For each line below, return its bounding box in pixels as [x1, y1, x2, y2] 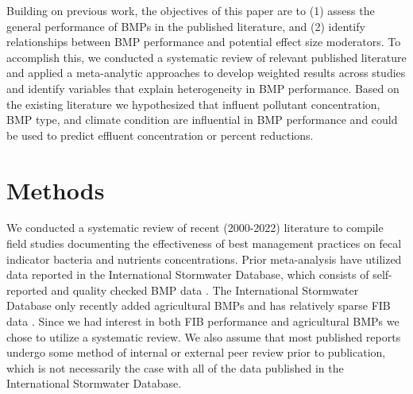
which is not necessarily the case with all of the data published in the [6, 359, 344, 376]
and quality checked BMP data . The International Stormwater [51, 281, 359, 298]
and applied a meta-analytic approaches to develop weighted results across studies [6, 64, 406, 81]
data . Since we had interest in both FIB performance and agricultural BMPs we [6, 313, 399, 330]
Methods [6, 173, 105, 206]
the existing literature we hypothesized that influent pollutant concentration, [6, 95, 380, 112]
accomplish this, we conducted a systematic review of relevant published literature [6, 48, 407, 65]
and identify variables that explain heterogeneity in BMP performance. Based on [6, 79, 399, 96]
